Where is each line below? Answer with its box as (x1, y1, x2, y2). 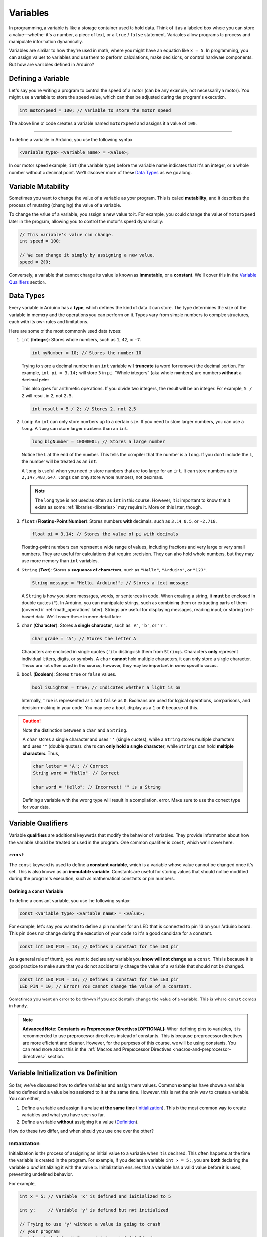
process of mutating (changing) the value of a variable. (9, 202, 121, 208)
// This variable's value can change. (19, 232, 114, 237)
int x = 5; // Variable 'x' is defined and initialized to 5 (19, 1193, 171, 1199)
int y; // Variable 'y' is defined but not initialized (19, 1207, 169, 1213)
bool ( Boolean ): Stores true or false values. (21, 671, 117, 677)
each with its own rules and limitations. (9, 319, 89, 325)
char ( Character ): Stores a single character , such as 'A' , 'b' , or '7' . (21, 622, 167, 628)
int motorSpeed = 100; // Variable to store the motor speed (19, 107, 171, 113)
